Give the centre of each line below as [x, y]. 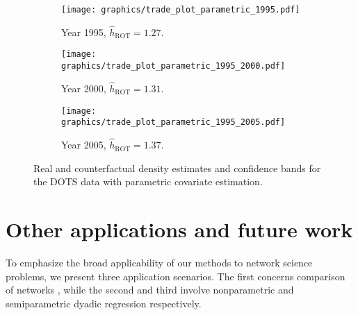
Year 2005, [84, 145]
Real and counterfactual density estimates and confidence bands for [177, 168]
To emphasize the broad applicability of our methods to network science [159, 263]
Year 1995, [84, 32]
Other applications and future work [179, 229]
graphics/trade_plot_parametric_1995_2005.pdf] [173, 122]
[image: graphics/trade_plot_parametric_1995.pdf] [181, 10]
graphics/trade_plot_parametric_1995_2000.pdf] [173, 66]
